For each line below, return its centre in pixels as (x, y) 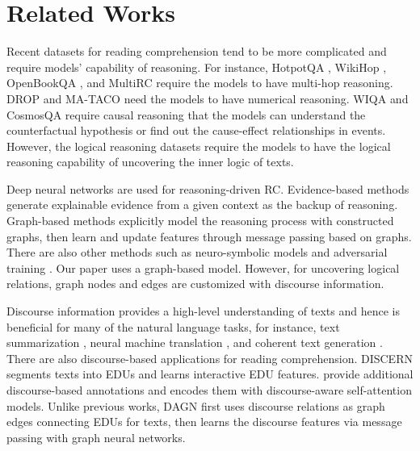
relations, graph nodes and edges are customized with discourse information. (195, 284)
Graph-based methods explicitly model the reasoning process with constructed (200, 221)
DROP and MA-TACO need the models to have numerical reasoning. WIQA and (208, 98)
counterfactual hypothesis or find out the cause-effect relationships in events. (196, 130)
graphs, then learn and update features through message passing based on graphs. (209, 236)
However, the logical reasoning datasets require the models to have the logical (199, 146)
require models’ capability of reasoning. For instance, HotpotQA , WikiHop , (197, 67)
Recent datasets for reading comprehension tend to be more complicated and (197, 51)
